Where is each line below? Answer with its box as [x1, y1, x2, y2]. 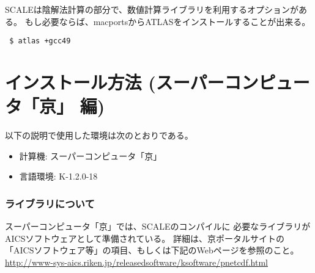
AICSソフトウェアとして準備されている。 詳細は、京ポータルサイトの [5, 231, 284, 244]
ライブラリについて [5, 195, 95, 211]
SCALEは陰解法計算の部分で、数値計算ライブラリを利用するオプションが [5, 3, 299, 15]
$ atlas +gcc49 [9, 37, 71, 46]
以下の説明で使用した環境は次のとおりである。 [5, 129, 193, 142]
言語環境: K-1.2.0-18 [19, 170, 98, 183]
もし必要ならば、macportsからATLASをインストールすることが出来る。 [24, 15, 311, 27]
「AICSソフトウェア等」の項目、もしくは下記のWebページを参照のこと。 [5, 244, 299, 257]
